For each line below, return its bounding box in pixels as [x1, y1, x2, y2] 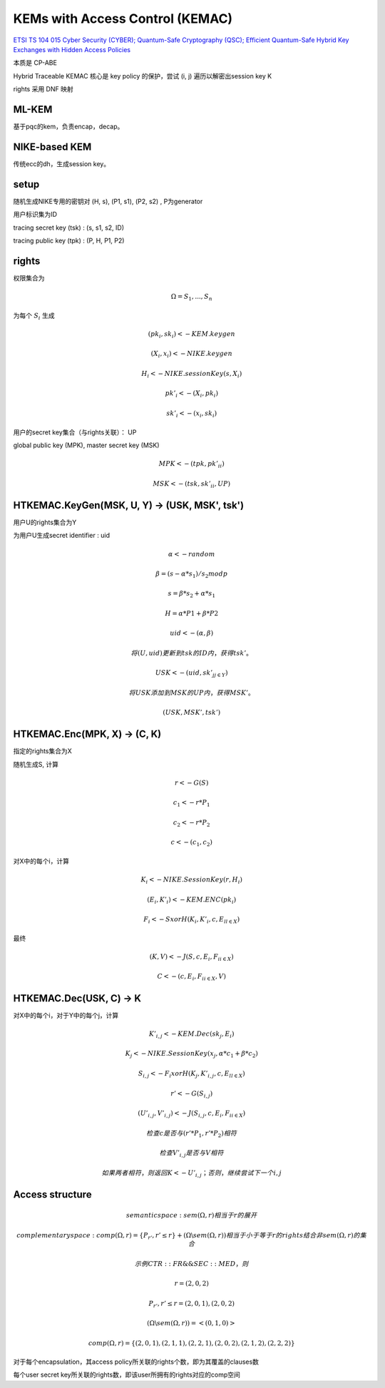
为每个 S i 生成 [13, 311, 55, 321]
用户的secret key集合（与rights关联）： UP [13, 428, 137, 437]
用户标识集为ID [13, 210, 57, 219]
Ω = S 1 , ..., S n [170, 292, 213, 302]
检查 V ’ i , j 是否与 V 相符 [159, 1149, 224, 1158]
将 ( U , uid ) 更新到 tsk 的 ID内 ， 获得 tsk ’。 [130, 649, 253, 657]
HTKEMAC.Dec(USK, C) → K [13, 992, 142, 1004]
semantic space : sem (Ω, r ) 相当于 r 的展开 [125, 1211, 257, 1220]
